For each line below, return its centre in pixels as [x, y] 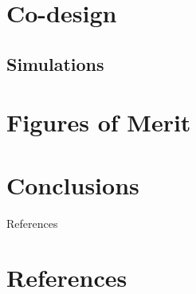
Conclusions [73, 184]
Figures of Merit [99, 122]
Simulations [55, 63]
